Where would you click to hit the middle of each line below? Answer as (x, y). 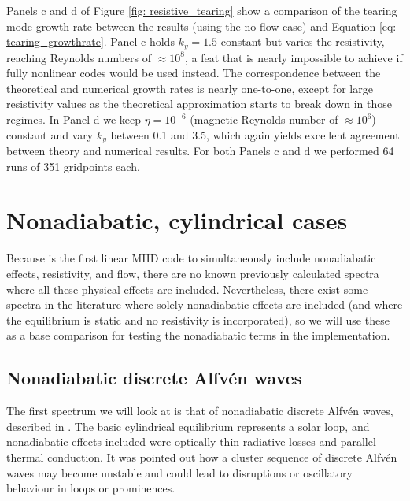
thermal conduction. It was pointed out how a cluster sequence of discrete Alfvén (202, 456)
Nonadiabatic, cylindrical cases (177, 220)
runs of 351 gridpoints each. (73, 166)
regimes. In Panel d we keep (74, 119)
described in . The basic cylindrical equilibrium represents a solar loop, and (188, 426)
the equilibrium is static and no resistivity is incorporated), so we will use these (198, 319)
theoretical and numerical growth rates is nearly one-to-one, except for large (190, 88)
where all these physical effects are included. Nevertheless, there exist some (187, 289)
